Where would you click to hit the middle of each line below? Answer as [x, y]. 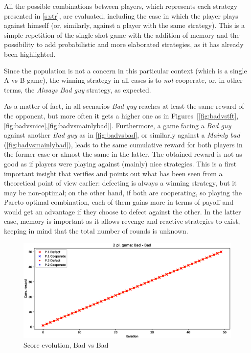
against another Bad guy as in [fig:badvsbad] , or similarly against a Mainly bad [122, 135]
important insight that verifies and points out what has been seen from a [113, 173]
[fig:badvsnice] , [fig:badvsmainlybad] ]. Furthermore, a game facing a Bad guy [118, 125]
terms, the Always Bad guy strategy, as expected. [78, 89]
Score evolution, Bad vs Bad [66, 345]
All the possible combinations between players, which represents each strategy [121, 6]
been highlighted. [30, 54]
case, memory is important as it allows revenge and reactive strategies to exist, [122, 221]
